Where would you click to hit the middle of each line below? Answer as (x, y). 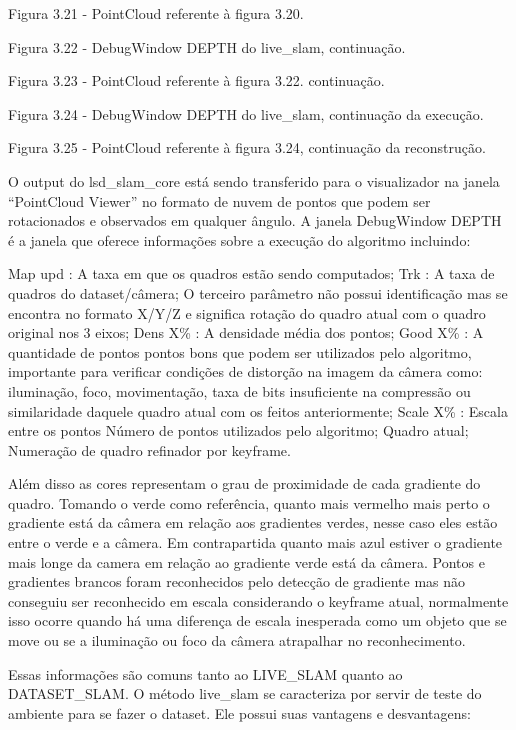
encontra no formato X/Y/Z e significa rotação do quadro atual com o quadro (247, 312)
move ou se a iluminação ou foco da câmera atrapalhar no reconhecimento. (237, 640)
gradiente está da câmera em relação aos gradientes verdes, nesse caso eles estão (253, 522)
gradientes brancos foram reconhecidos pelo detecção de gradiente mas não (237, 581)
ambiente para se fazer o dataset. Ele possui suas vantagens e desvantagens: (239, 712)
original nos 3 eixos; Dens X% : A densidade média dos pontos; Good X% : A (246, 332)
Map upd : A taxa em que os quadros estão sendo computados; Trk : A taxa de (251, 273)
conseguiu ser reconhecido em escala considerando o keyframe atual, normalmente (258, 600)
